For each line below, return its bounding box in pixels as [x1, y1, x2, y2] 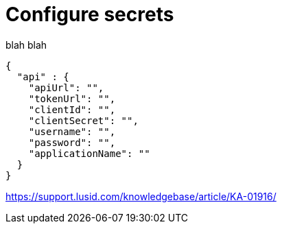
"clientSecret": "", [28, 114, 139, 126]
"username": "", [28, 125, 116, 137]
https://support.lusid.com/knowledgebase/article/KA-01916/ [5, 190, 277, 202]
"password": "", [28, 136, 116, 148]
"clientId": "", [28, 104, 116, 115]
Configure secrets [5, 3, 174, 26]
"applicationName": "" [28, 147, 150, 159]
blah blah [5, 38, 47, 51]
